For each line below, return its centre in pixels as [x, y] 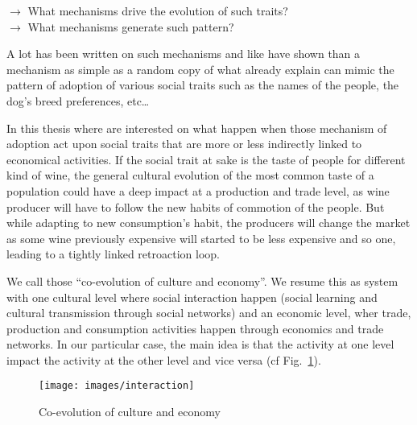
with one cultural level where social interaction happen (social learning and [192, 297]
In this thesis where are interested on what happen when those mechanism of [197, 128]
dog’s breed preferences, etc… [78, 100]
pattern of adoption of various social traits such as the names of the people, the [203, 85]
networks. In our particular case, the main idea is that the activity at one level [200, 344]
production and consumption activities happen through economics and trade [195, 328]
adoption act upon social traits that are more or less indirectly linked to [184, 144]
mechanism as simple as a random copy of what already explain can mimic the [200, 69]
